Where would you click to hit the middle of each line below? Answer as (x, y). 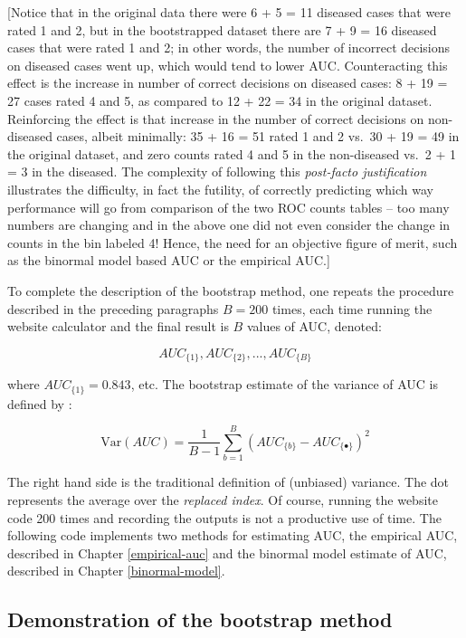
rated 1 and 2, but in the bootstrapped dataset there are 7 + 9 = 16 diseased (222, 29)
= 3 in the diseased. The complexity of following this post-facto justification (217, 171)
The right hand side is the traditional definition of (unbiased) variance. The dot (228, 482)
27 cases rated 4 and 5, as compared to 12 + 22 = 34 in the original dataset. (220, 100)
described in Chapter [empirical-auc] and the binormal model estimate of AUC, (227, 552)
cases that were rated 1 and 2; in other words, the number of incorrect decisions (229, 48)
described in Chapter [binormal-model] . (116, 571)
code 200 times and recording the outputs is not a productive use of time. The (224, 517)
